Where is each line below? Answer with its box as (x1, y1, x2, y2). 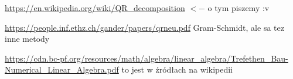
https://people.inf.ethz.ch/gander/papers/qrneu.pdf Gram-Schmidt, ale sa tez (5, 21, 284, 33)
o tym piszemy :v (207, 2, 270, 13)
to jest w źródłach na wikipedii (121, 63, 233, 76)
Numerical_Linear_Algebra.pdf (5, 63, 119, 76)
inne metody (5, 33, 50, 45)
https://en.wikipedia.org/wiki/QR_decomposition (5, 2, 185, 13)
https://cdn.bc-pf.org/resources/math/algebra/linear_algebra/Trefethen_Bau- (5, 52, 288, 64)
